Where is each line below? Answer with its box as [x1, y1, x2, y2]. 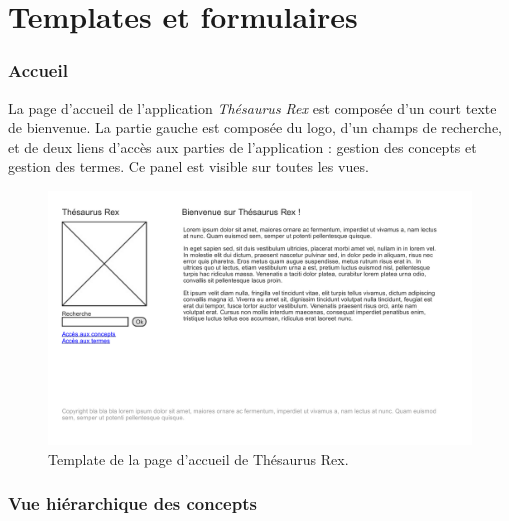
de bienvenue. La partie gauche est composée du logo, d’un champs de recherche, [8, 117, 502, 138]
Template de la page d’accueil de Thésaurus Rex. [48, 448, 349, 469]
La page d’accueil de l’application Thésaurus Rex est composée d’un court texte [8, 97, 497, 118]
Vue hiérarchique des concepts [8, 491, 257, 516]
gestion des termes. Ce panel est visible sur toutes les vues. [8, 156, 369, 177]
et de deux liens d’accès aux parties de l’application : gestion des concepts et [8, 136, 477, 157]
